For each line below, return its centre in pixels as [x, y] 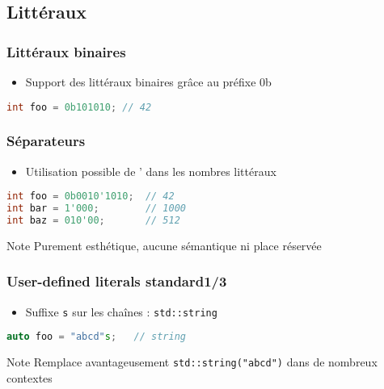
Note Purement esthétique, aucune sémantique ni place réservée [164, 245]
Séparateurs [46, 141]
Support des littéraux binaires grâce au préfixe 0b [148, 82]
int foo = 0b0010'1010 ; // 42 [91, 197]
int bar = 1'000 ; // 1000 [96, 209]
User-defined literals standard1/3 [117, 281]
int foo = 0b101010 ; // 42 [79, 107]
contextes [30, 377]
